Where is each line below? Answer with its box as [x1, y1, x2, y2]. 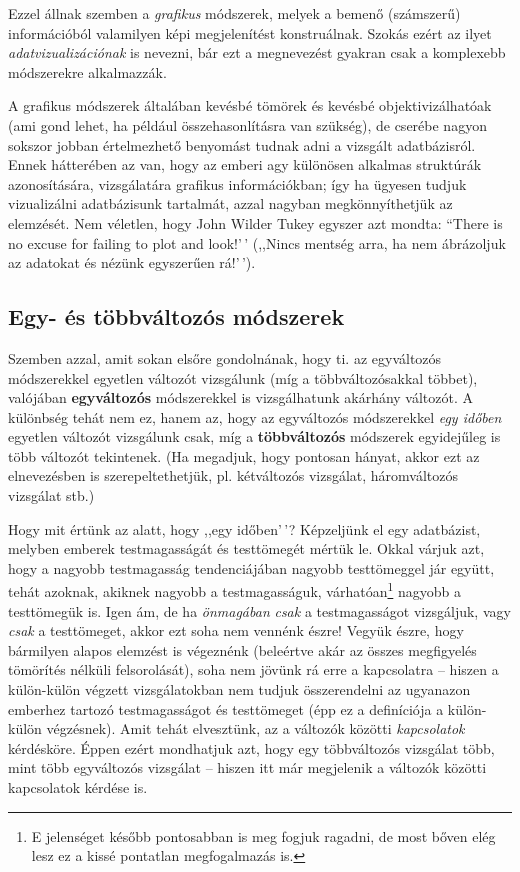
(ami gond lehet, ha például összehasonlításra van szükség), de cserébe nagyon [8, 114, 487, 135]
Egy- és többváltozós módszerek [8, 301, 345, 332]
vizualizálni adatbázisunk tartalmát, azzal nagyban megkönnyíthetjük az [8, 193, 453, 214]
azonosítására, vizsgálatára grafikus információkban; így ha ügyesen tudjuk [8, 173, 467, 194]
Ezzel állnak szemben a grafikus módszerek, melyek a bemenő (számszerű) [8, 3, 461, 23]
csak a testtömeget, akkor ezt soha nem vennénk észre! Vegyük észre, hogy [8, 620, 464, 641]
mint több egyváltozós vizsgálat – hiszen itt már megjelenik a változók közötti [8, 757, 487, 778]
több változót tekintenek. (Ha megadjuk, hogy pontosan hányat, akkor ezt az [8, 445, 480, 466]
